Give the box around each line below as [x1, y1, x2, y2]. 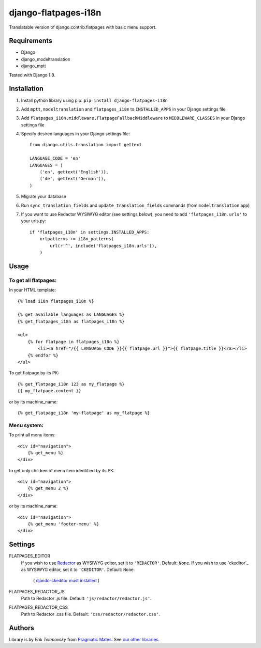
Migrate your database [21, 194, 66, 200]
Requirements [9, 37, 53, 45]
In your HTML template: [9, 287, 56, 293]
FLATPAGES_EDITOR [9, 553, 51, 559]
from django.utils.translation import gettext [29, 142, 142, 148]
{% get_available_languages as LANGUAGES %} [17, 312, 125, 317]
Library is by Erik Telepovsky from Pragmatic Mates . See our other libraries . [9, 636, 159, 642]
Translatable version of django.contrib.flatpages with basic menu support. [9, 24, 157, 30]
